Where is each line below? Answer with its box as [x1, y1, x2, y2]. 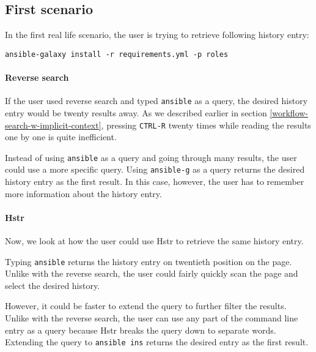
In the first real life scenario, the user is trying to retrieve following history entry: [5, 28, 309, 41]
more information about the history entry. [5, 187, 162, 200]
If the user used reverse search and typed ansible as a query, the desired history [5, 94, 308, 107]
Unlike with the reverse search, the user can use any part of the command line [5, 312, 298, 324]
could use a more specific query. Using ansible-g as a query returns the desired [5, 163, 305, 176]
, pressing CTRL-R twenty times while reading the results [101, 118, 311, 131]
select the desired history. [5, 279, 100, 291]
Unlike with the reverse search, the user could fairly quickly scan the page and [5, 267, 298, 280]
